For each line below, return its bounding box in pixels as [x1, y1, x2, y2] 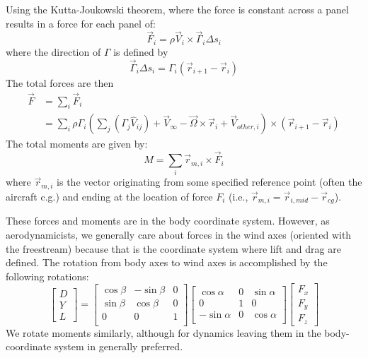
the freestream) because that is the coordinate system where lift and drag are [6, 241, 341, 256]
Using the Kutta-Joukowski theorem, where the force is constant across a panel [6, 2, 349, 16]
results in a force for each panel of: [6, 16, 156, 30]
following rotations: [6, 268, 89, 283]
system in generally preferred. [54, 339, 183, 354]
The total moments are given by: [6, 136, 148, 151]
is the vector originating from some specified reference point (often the [57, 174, 362, 189]
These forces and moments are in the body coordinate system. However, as [6, 213, 330, 228]
